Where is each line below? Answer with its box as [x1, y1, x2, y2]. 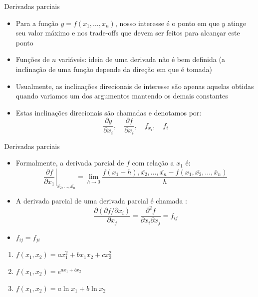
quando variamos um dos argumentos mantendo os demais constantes [15, 90, 228, 101]
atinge [227, 17, 247, 28]
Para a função [15, 17, 58, 28]
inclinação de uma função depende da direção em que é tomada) [15, 63, 212, 74]
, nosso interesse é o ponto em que [115, 17, 220, 28]
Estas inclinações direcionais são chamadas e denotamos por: [15, 107, 202, 117]
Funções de [15, 54, 50, 64]
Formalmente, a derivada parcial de [15, 157, 124, 168]
